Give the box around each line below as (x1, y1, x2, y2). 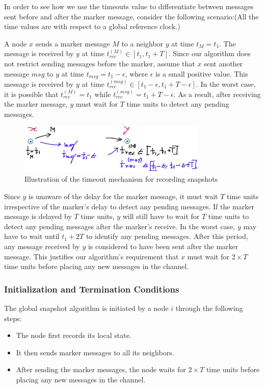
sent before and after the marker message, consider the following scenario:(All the (4, 11, 259, 21)
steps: (4, 312, 22, 323)
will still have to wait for (122, 211, 200, 222)
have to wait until (4, 231, 60, 241)
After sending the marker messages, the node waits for (16, 364, 186, 375)
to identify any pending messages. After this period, (86, 231, 248, 241)
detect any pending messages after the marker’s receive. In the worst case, (4, 221, 235, 231)
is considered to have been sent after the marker (88, 240, 238, 251)
